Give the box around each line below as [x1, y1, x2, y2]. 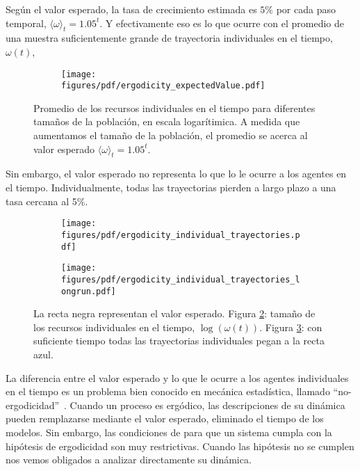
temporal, [6, 15, 47, 30]
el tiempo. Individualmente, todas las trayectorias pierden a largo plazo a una [6, 180, 336, 195]
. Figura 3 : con [259, 319, 322, 334]
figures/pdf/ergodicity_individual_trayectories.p [61, 230, 300, 240]
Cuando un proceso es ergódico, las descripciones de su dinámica [69, 397, 345, 412]
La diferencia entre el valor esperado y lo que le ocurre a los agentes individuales [6, 370, 349, 385]
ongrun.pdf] [61, 286, 116, 296]
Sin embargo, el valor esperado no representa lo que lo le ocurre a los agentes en [6, 166, 347, 181]
